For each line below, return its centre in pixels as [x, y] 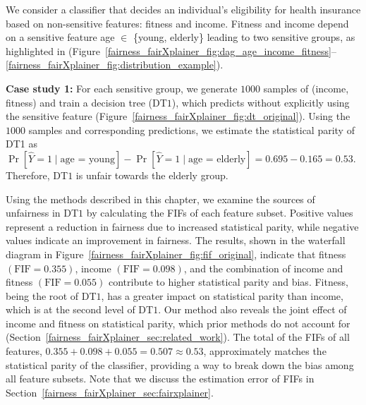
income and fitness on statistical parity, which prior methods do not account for [178, 323]
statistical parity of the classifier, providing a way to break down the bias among [180, 364]
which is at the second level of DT [80, 309]
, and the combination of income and [263, 268]
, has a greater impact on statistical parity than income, [222, 295]
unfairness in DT [42, 213]
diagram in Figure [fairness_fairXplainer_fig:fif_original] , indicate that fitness [176, 254]
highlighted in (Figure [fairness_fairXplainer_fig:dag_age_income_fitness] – [171, 50]
